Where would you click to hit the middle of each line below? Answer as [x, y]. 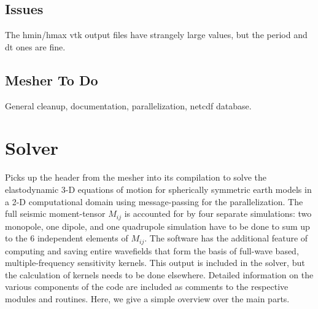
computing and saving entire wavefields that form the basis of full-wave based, [152, 250]
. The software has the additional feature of [226, 238]
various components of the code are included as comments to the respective [147, 287]
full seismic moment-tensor [55, 213]
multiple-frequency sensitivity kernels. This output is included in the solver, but [155, 263]
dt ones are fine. [35, 46]
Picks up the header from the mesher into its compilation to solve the [136, 177]
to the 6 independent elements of [67, 238]
